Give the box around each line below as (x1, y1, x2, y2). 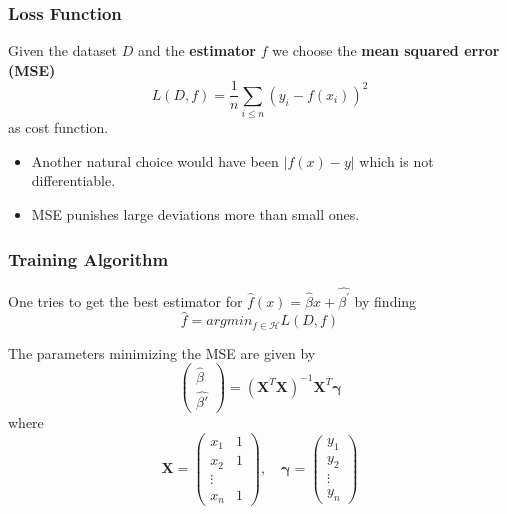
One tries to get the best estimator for (8, 290, 243, 311)
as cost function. (8, 117, 109, 138)
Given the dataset (8, 40, 118, 61)
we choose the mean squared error (272, 40, 500, 61)
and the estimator (137, 40, 256, 61)
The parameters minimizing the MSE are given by (8, 342, 316, 363)
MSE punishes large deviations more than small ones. (31, 203, 360, 224)
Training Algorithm (8, 246, 169, 271)
